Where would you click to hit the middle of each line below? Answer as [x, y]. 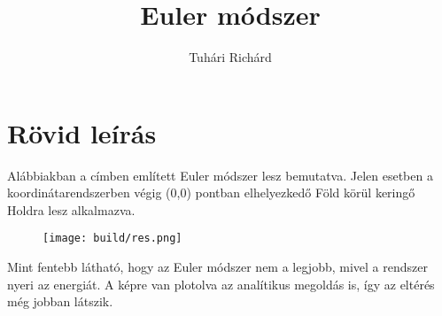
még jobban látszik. [60, 301]
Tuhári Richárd [230, 57]
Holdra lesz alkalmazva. [71, 209]
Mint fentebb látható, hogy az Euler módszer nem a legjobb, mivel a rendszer [217, 267]
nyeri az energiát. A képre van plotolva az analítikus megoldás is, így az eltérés [221, 284]
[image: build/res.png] [112, 239]
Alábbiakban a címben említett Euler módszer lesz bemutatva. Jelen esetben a [220, 175]
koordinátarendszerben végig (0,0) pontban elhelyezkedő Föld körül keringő [211, 193]
